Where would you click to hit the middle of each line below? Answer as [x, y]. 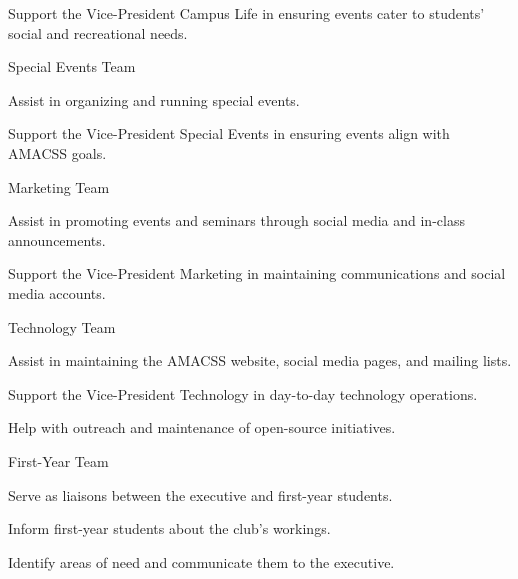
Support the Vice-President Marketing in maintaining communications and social [257, 273]
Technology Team [62, 326]
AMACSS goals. [57, 152]
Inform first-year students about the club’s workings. [169, 528]
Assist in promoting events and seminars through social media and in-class [236, 220]
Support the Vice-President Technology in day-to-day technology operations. [243, 393]
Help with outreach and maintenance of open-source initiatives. [202, 427]
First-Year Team [58, 460]
